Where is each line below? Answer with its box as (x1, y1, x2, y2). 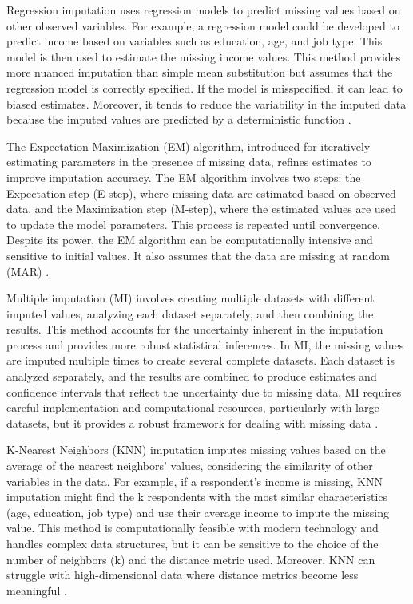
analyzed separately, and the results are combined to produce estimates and (6, 368, 377, 385)
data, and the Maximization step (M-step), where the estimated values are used (6, 200, 397, 217)
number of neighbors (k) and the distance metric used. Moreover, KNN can (6, 551, 375, 567)
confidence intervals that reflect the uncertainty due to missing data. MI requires (6, 383, 402, 400)
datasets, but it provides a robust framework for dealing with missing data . (6, 414, 379, 431)
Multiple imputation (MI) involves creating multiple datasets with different (6, 290, 375, 306)
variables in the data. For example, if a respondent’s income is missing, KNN (6, 472, 383, 489)
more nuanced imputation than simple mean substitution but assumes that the (6, 64, 393, 81)
